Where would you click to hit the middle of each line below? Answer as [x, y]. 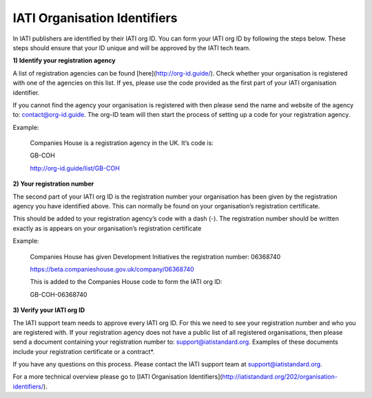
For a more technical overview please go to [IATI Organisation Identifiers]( [118, 377]
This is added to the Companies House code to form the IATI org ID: [126, 282]
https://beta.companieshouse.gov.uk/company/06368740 [112, 269]
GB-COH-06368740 [59, 294]
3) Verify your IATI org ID [49, 310]
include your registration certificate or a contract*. [84, 351]
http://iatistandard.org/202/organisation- [280, 377]
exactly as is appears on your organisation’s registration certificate [107, 228]
